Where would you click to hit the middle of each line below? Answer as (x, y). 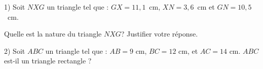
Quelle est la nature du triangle (53, 34)
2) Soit (15, 50)
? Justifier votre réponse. (159, 34)
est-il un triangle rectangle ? (48, 61)
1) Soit (15, 7)
